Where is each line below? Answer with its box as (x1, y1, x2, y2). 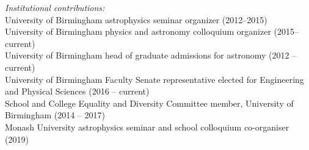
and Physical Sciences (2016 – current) (5, 85, 150, 98)
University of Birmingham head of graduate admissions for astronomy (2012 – (5, 49, 297, 62)
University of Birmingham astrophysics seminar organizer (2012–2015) (5, 13, 267, 26)
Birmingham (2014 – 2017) (5, 109, 105, 121)
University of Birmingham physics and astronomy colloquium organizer (5, 25, 271, 38)
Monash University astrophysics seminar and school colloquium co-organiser (5, 120, 289, 133)
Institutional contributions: (5, 1, 105, 13)
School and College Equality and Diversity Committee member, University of (5, 96, 294, 109)
